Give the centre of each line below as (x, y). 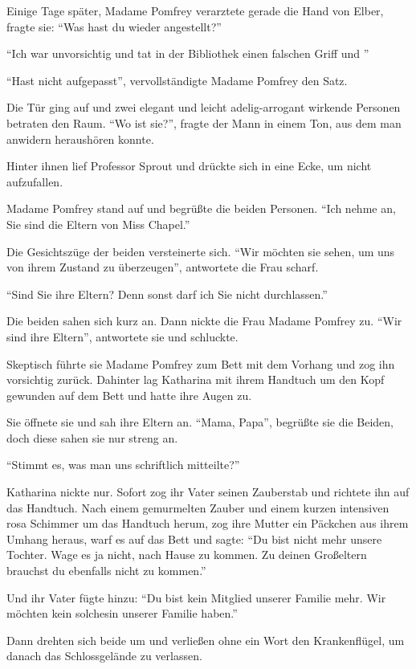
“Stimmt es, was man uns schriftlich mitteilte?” (123, 465)
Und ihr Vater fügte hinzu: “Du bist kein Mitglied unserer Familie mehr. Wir (196, 597)
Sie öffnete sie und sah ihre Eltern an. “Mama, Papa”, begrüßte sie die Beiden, (200, 422)
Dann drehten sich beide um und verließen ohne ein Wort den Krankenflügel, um (206, 640)
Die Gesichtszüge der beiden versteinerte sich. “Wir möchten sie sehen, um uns (201, 251)
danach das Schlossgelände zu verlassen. (104, 656)
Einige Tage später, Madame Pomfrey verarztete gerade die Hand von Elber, (195, 10)
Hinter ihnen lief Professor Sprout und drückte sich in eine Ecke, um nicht (189, 166)
